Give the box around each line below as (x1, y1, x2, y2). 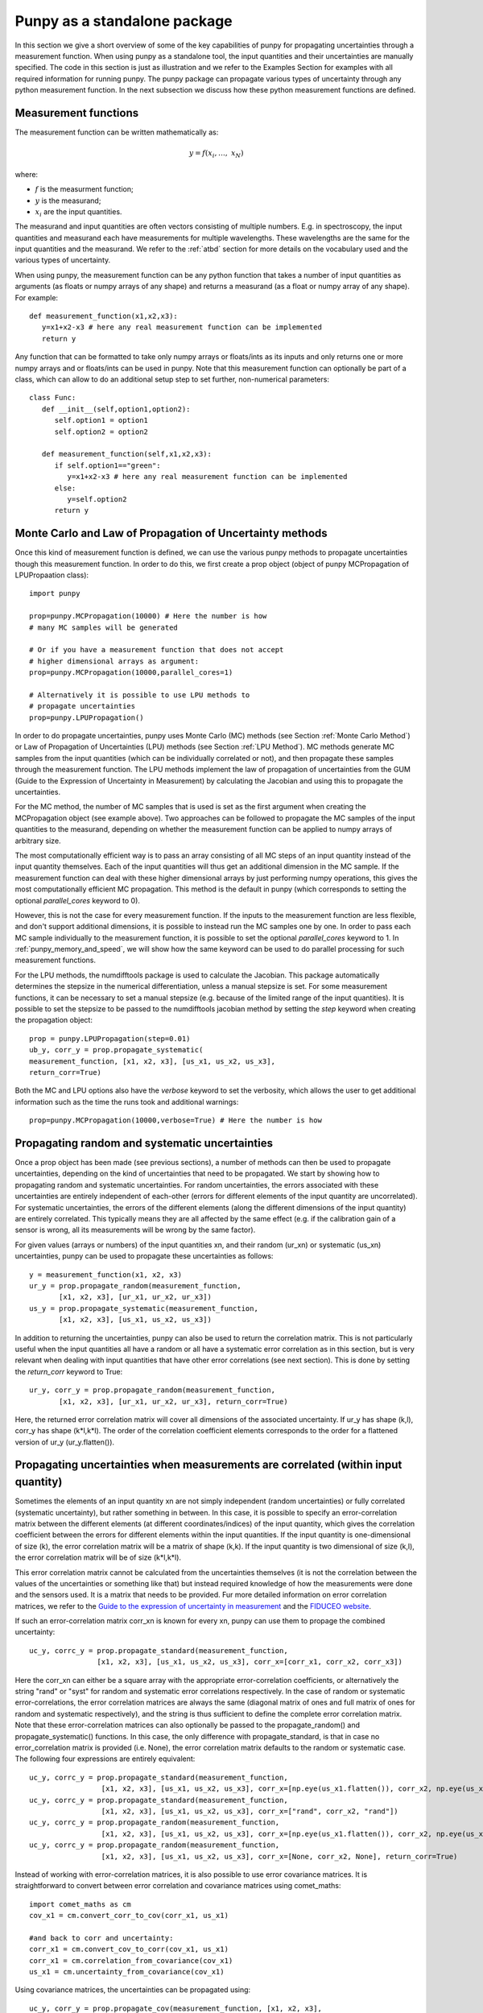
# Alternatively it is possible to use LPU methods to (29, 690, 250, 700)
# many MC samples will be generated (29, 622, 179, 632)
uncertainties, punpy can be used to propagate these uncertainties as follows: (14, 1251, 274, 1261)
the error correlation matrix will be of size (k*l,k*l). (14, 1552, 181, 1562)
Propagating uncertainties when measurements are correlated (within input (14, 1458, 402, 1472)
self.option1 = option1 (54, 415, 149, 425)
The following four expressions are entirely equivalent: (14, 1754, 196, 1763)
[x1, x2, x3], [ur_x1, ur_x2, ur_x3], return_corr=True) (59, 1397, 289, 1406)
